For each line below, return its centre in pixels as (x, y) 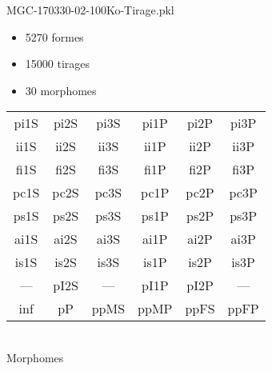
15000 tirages (58, 64)
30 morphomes (61, 90)
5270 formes (54, 36)
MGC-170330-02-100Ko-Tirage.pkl (90, 10)
